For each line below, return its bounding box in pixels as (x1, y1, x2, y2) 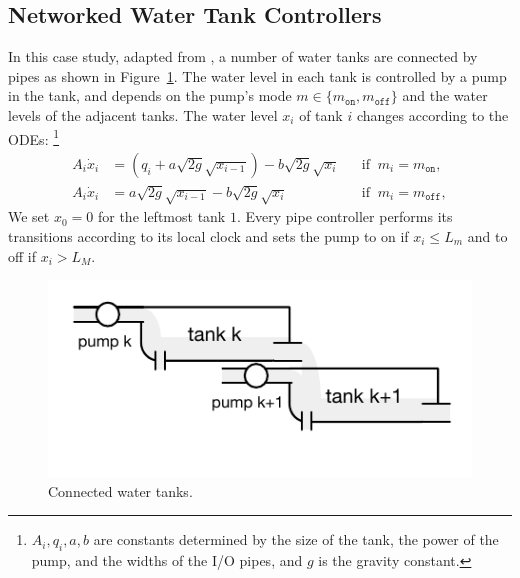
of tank (299, 104, 343, 125)
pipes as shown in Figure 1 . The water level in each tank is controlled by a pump (8, 65, 507, 86)
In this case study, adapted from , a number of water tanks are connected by (8, 46, 478, 67)
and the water (402, 85, 488, 106)
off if (8, 245, 36, 266)
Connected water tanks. (48, 480, 193, 501)
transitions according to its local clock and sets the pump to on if (8, 226, 409, 247)
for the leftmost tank (97, 206, 226, 227)
